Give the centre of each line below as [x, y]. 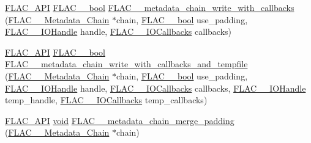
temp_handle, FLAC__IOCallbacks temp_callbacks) [106, 100]
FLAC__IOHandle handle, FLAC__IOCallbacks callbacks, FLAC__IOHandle [155, 88]
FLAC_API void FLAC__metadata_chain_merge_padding [120, 120]
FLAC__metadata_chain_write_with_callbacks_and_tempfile [126, 64]
